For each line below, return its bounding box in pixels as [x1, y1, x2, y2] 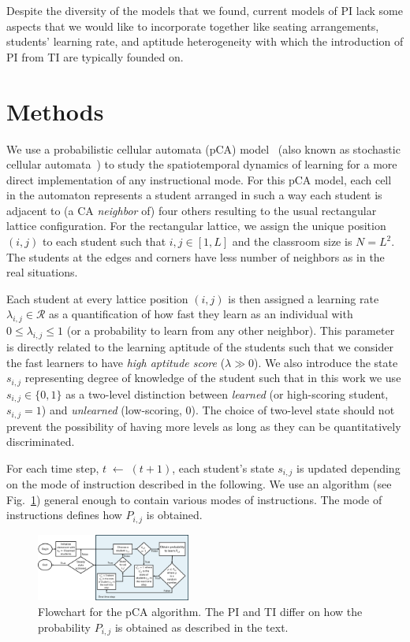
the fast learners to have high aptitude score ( [6, 354, 225, 370]
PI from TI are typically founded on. [6, 48, 184, 65]
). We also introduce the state [254, 354, 398, 370]
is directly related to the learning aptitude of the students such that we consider [6, 339, 393, 355]
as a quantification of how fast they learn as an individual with [48, 306, 353, 322]
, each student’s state [172, 459, 274, 476]
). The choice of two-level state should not [191, 402, 395, 418]
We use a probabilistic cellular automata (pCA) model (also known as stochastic [6, 140, 401, 157]
